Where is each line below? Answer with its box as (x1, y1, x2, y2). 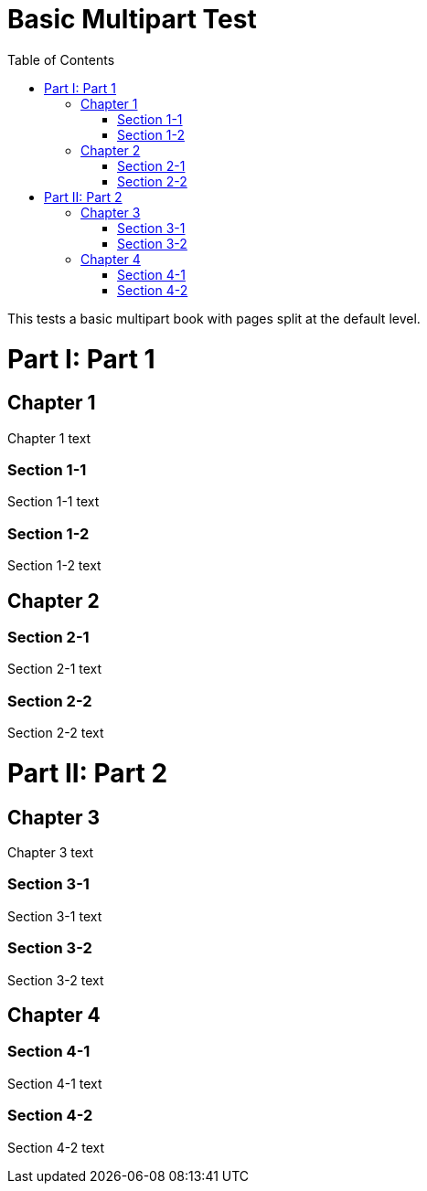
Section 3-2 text (7, 972, 104, 988)
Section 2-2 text (7, 725, 104, 741)
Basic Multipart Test (7, 4, 257, 35)
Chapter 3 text (7, 845, 94, 861)
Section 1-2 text (7, 558, 101, 574)
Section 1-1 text (7, 494, 100, 510)
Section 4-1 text (7, 1075, 102, 1091)
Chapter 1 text (7, 430, 91, 446)
